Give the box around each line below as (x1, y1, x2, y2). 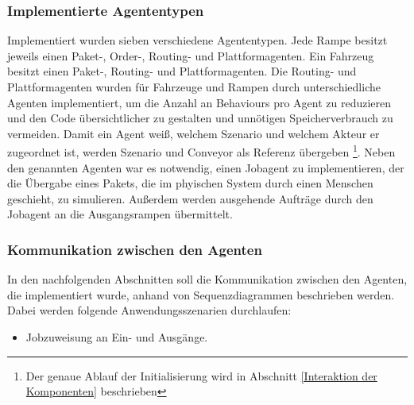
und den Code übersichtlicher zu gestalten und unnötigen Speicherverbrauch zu (7, 110, 393, 126)
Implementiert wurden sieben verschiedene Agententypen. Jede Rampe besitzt (7, 32, 388, 48)
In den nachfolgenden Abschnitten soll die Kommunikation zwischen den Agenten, (7, 271, 408, 287)
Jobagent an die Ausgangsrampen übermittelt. (7, 206, 233, 222)
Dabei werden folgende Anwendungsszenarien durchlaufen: (7, 302, 292, 318)
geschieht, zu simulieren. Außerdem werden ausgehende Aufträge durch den (7, 190, 373, 206)
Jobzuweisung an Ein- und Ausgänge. (25, 329, 208, 345)
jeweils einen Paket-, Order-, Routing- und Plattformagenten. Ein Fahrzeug (7, 47, 374, 64)
